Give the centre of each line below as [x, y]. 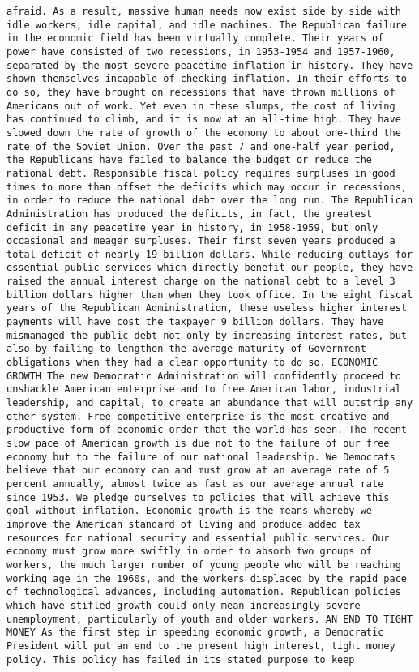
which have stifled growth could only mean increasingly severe [184, 605]
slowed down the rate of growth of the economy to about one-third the [204, 133]
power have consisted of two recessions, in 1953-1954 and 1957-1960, [201, 51]
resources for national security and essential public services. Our [198, 538]
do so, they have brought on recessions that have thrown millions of [201, 92]
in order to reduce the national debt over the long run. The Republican [210, 201]
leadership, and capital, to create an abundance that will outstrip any [210, 403]
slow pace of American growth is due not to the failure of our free [198, 443]
